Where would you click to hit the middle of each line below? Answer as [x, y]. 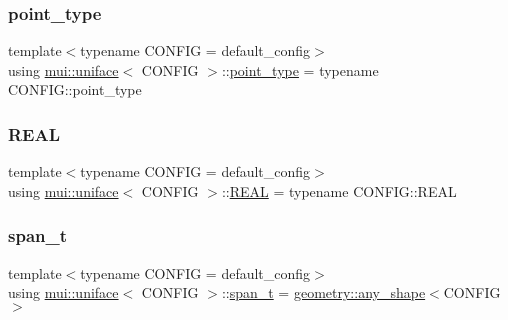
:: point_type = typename [300, 69]
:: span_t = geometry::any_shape [323, 292]
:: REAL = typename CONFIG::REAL [339, 190]
